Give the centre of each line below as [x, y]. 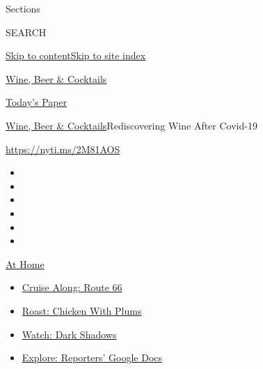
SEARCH [26, 32]
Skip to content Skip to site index [76, 55]
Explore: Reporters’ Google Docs [92, 358]
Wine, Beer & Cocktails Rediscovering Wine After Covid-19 [131, 125]
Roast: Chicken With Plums [82, 310]
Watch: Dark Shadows [69, 334]
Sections [23, 8]
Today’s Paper [37, 102]
